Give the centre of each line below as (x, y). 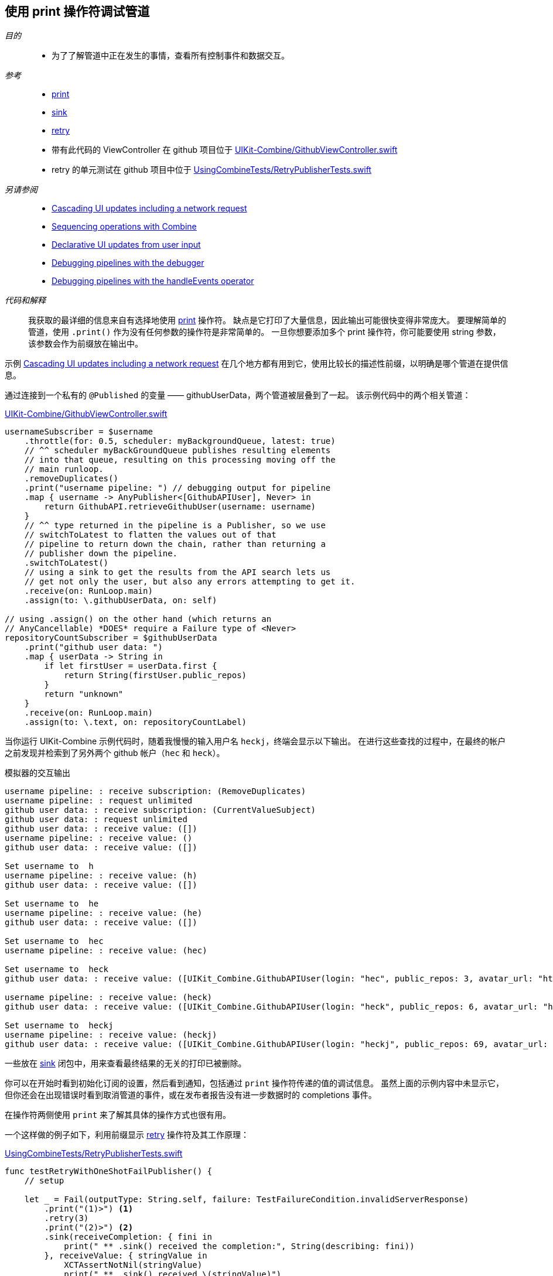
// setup (44, 1181)
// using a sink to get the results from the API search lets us (177, 572)
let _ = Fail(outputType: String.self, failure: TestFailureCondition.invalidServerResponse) (247, 1200)
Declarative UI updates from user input (126, 245)
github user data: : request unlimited (96, 820)
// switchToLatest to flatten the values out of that (150, 535)
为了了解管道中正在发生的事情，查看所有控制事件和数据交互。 (170, 56)
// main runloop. (64, 469)
